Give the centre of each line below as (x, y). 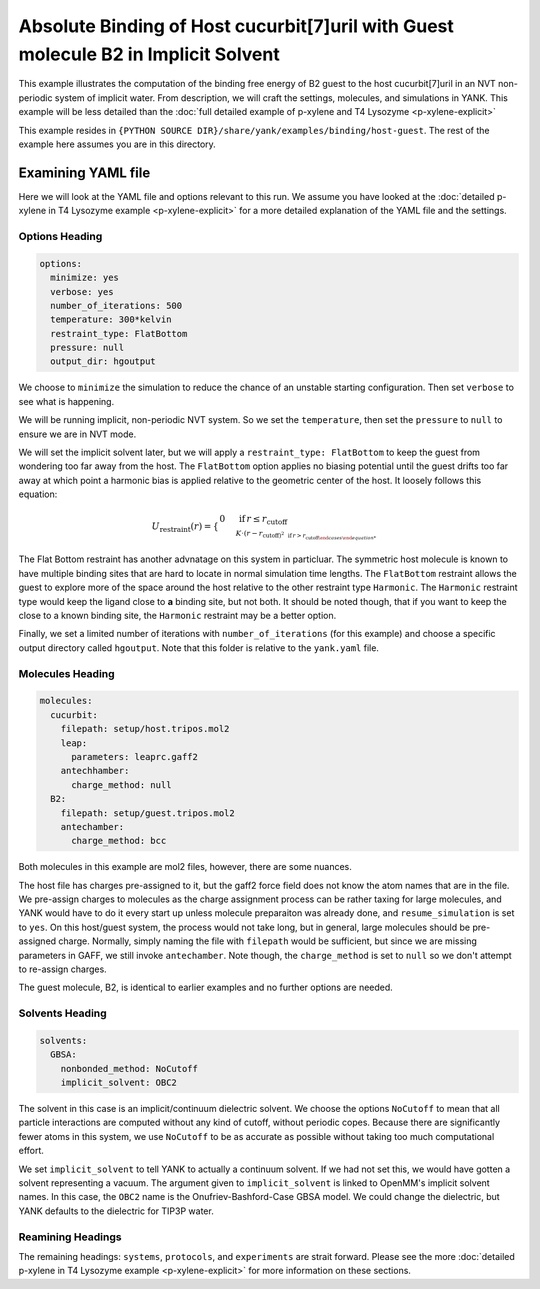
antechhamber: (95, 771)
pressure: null (87, 348)
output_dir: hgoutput (103, 361)
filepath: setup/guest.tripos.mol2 (147, 813)
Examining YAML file (84, 172)
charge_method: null (121, 784)
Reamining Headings (70, 1237)
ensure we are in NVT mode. (77, 434)
